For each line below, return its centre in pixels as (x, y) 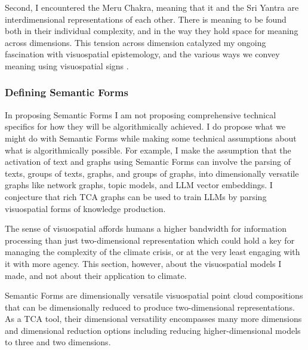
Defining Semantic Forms (67, 92)
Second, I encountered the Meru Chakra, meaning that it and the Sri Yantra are (152, 7)
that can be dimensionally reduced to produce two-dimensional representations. (150, 307)
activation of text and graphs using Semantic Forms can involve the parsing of (148, 162)
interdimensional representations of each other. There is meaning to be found (146, 19)
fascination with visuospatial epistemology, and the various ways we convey (142, 54)
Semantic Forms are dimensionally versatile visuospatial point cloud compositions (154, 295)
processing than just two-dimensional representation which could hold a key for (150, 240)
